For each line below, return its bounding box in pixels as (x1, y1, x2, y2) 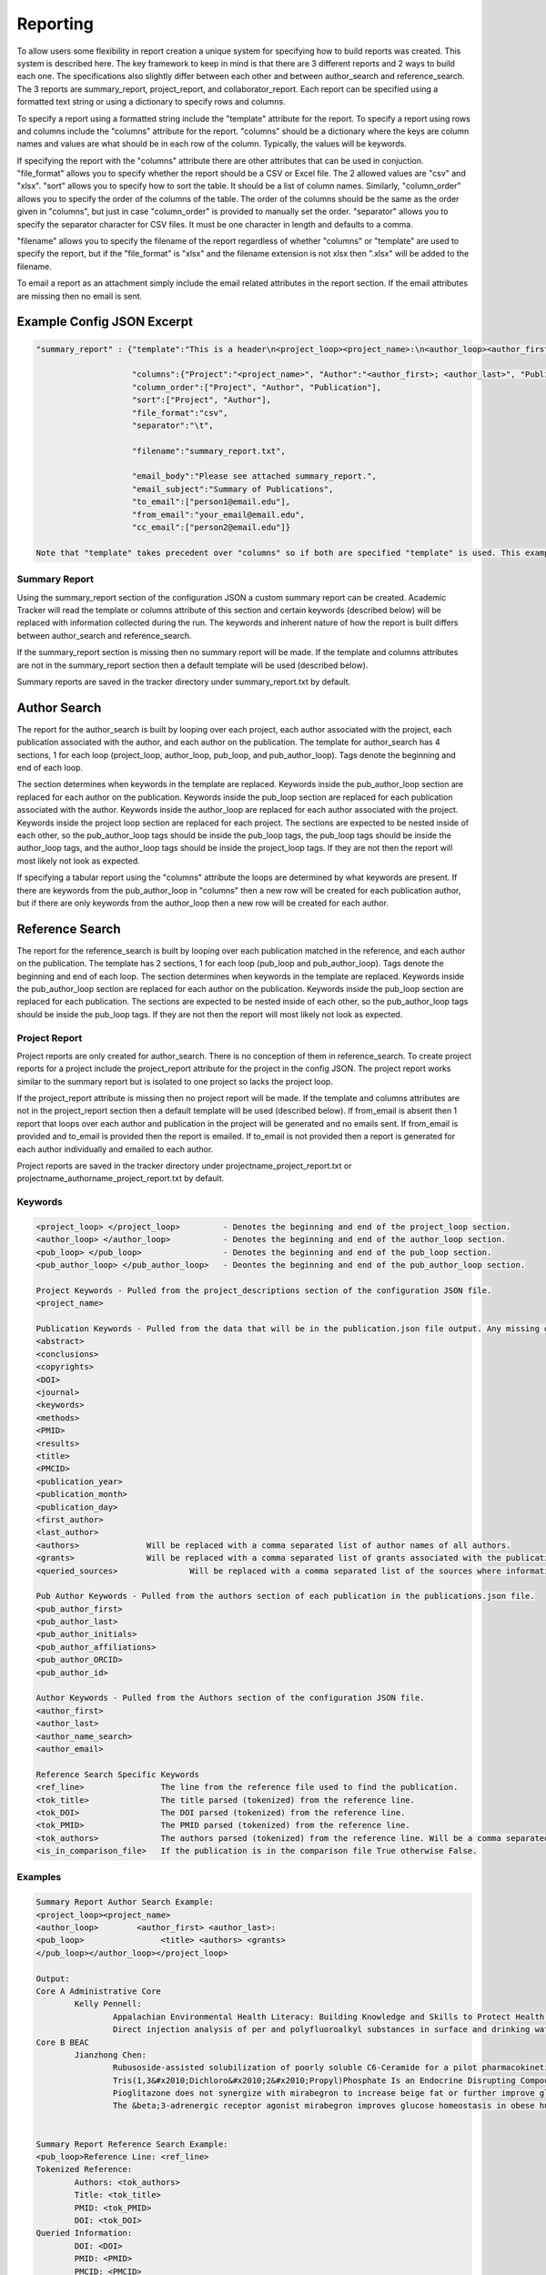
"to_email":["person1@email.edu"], (132, 497, 291, 507)
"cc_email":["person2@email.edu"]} (132, 522, 291, 532)
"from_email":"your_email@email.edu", (132, 510, 305, 520)
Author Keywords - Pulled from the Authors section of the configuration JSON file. (35, 1693, 425, 1704)
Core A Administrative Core (35, 1986, 161, 1997)
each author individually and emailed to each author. (16, 1143, 214, 1155)
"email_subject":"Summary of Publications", (132, 483, 334, 494)
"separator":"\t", (132, 420, 214, 430)
